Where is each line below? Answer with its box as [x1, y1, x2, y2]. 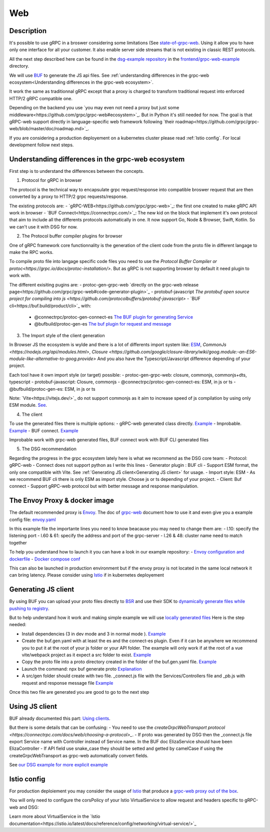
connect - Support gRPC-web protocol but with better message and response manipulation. [9, 483, 198, 489]
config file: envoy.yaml [9, 516, 56, 522]
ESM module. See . [9, 402, 47, 408]
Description [9, 27, 47, 35]
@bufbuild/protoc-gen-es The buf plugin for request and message [34, 321, 171, 327]
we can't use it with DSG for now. [9, 223, 78, 230]
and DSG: [19, 804, 39, 810]
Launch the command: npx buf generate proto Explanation [21, 666, 142, 672]
